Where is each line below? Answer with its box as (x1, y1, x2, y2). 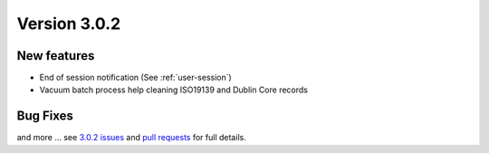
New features (16, 48, 95, 63)
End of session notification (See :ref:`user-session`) (39, 72, 233, 83)
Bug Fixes (16, 109, 74, 124)
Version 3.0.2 (16, 14, 121, 33)
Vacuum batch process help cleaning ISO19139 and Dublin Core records (39, 84, 308, 95)
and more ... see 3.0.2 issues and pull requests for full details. (16, 132, 246, 143)
